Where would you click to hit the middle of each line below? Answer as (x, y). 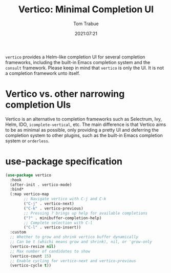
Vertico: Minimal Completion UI (86, 9)
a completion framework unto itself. (43, 73)
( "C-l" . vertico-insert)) (52, 227)
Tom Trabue (86, 24)
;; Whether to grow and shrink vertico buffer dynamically (74, 237)
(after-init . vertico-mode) (41, 185)
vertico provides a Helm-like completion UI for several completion (75, 57)
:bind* (17, 190)
